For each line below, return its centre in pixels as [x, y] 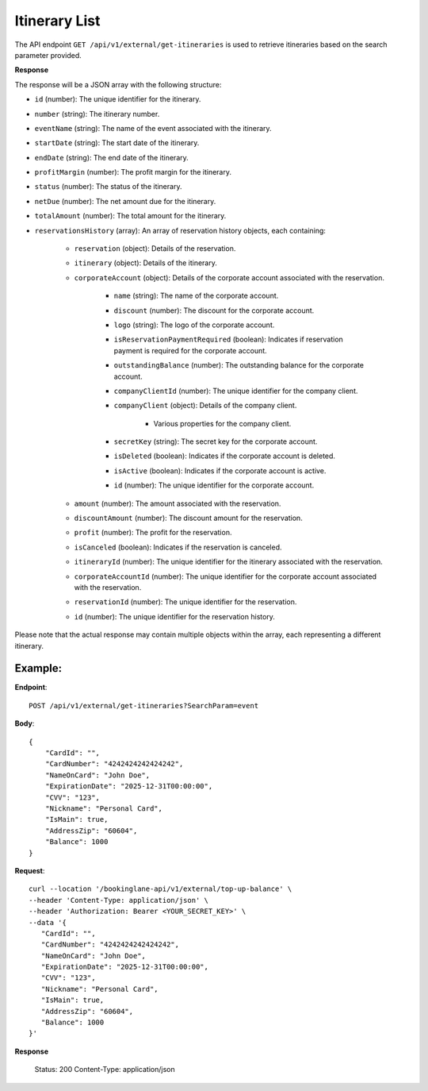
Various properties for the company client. [222, 423]
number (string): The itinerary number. [97, 114]
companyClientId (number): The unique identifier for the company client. [236, 391]
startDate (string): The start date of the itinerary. [117, 143]
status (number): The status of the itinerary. [108, 187]
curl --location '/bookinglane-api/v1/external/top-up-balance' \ [160, 889]
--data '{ [48, 922]
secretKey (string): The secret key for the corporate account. [216, 441]
